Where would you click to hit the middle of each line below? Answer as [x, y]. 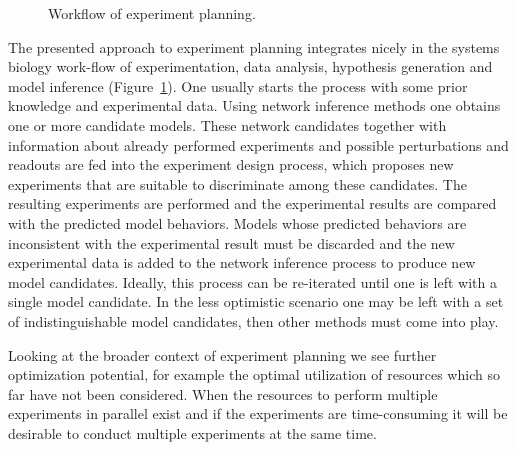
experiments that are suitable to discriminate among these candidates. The [237, 183]
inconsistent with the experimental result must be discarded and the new [231, 242]
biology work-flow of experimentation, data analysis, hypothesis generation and [250, 66]
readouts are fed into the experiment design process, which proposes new [231, 164]
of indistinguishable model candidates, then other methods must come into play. [253, 320]
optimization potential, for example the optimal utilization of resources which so [254, 374]
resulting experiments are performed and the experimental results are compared [252, 203]
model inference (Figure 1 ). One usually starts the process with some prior [238, 85]
